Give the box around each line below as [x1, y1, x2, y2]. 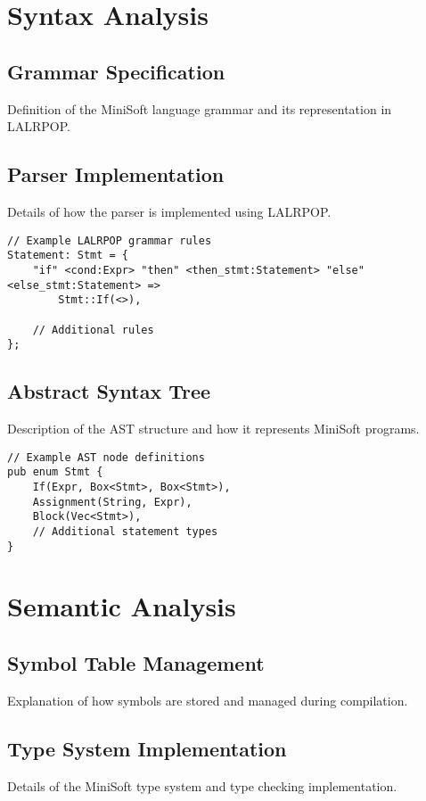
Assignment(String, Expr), [32, 495, 193, 508]
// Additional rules [32, 323, 154, 336]
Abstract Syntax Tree [7, 377, 211, 405]
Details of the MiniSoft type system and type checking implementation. [7, 776, 397, 795]
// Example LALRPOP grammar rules [7, 234, 212, 247]
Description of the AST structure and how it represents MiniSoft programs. [7, 419, 420, 438]
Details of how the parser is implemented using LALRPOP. [7, 202, 332, 220]
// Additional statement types [32, 524, 218, 538]
